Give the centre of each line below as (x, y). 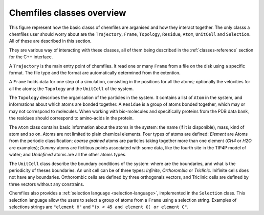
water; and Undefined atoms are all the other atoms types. (68, 155)
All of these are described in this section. (50, 41)
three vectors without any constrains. (46, 184)
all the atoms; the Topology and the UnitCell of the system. (71, 89)
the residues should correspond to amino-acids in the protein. (71, 118)
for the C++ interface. (31, 57)
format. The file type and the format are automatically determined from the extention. (95, 72)
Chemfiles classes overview (68, 13)
